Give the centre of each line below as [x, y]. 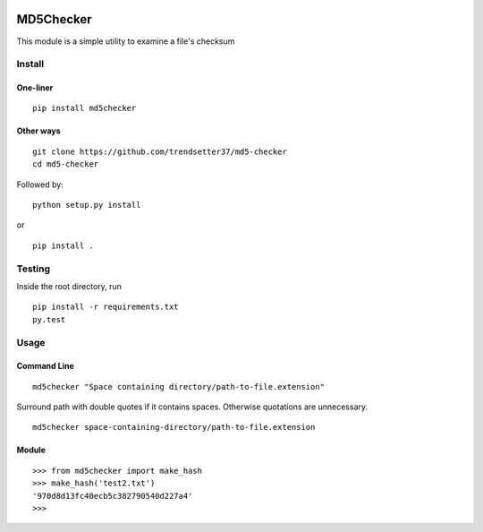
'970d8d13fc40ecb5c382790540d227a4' [113, 496]
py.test [49, 319]
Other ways [39, 131]
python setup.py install [87, 205]
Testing [34, 269]
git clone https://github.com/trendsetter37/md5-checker [160, 151]
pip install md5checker [85, 108]
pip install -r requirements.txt [106, 307]
